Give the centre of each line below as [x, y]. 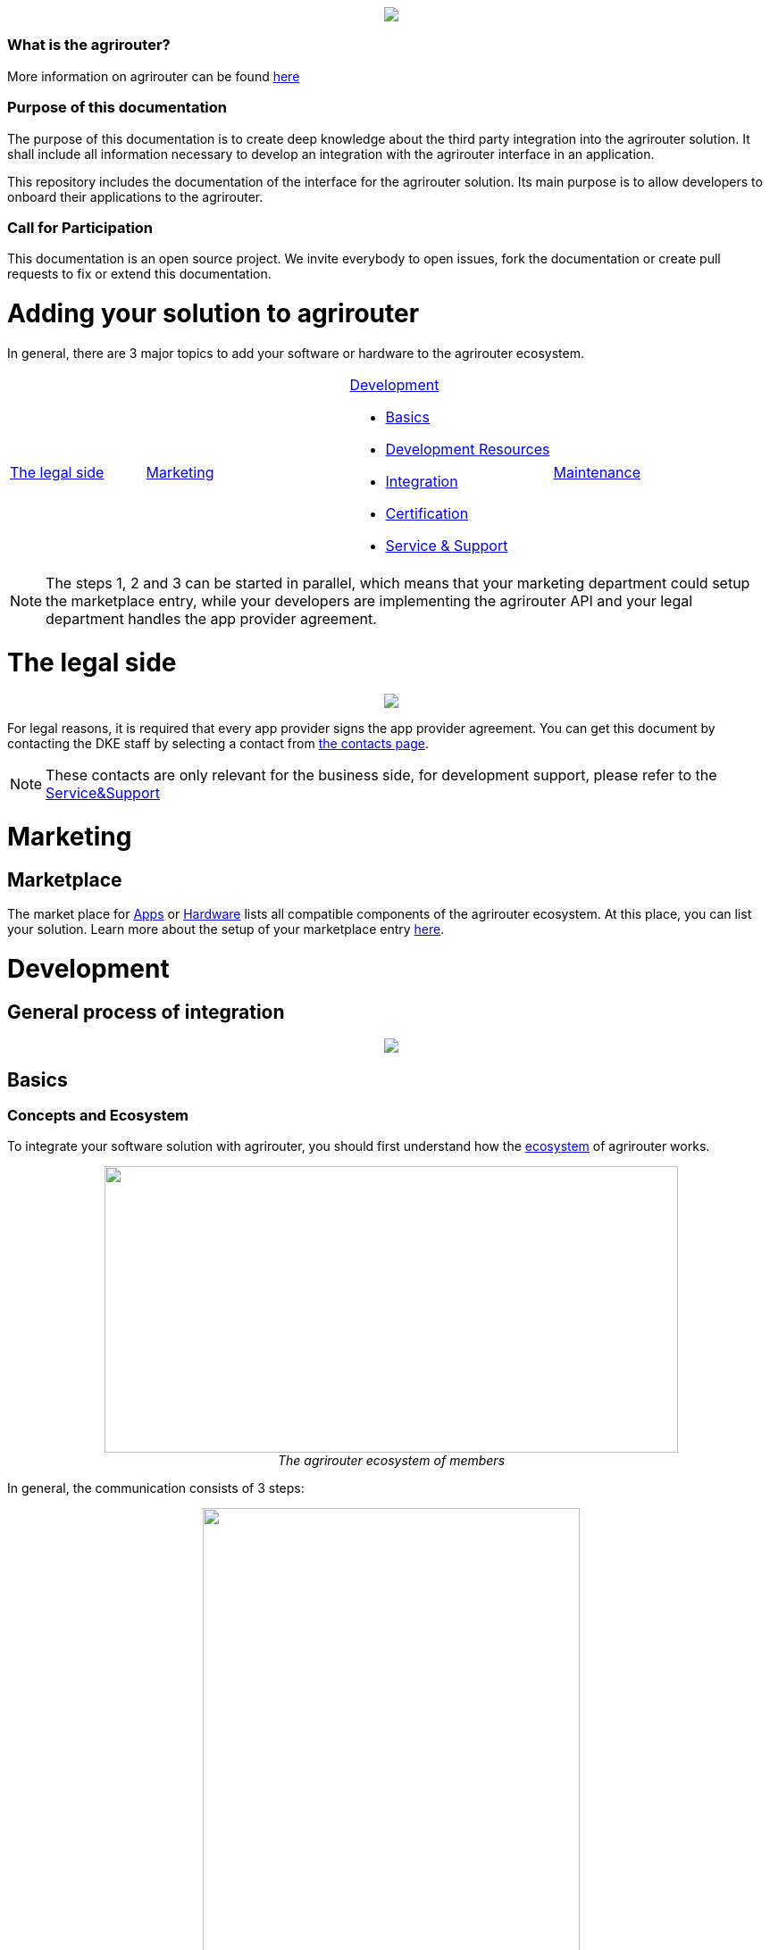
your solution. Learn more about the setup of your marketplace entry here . [226, 929]
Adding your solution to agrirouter [213, 313]
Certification [427, 513]
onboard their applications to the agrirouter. [135, 196]
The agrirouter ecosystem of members [391, 1461]
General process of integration [146, 1012]
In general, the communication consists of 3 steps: [156, 1488]
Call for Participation [80, 227]
